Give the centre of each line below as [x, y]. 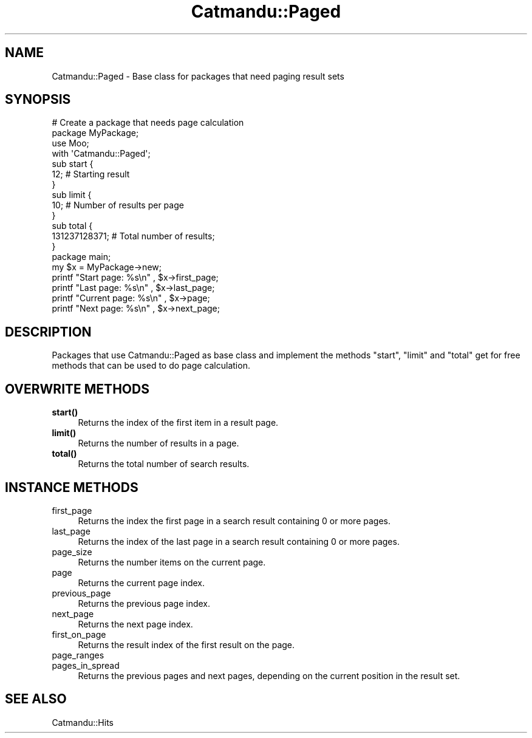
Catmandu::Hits [83, 722]
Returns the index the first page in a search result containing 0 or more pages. [234, 521]
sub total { [72, 226]
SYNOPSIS [38, 100]
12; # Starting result [91, 174]
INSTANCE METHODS [72, 487]
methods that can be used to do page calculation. [151, 366]
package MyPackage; [95, 133]
